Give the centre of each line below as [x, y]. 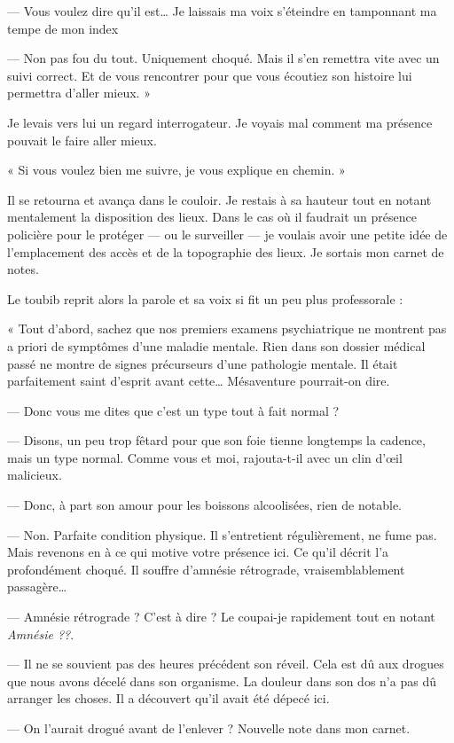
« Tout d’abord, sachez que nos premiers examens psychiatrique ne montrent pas [227, 328]
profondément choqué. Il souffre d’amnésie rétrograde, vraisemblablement [206, 569]
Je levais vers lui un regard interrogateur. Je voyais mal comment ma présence [220, 122]
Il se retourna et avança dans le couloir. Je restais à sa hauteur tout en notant [219, 199]
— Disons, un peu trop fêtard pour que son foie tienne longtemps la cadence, [216, 440]
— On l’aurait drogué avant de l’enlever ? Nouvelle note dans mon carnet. [209, 728]
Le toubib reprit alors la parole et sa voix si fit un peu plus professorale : [205, 298]
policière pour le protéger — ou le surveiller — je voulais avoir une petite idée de [227, 234]
